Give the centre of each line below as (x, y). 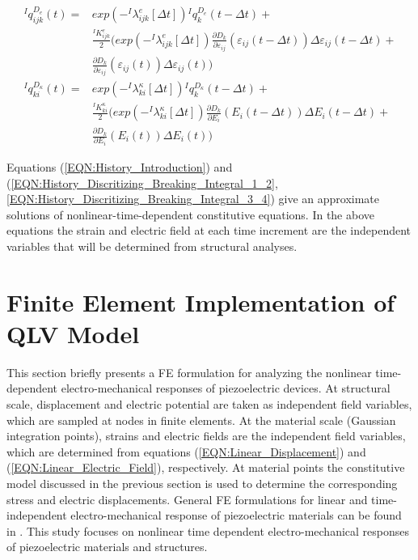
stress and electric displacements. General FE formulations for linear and (187, 499)
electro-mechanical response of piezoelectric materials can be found (236, 515)
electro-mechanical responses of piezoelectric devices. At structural (226, 388)
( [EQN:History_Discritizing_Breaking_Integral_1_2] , (142, 182)
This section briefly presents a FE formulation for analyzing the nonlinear (189, 372)
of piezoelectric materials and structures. (107, 547)
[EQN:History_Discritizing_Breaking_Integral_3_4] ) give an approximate (193, 199)
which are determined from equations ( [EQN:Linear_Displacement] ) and (186, 451)
